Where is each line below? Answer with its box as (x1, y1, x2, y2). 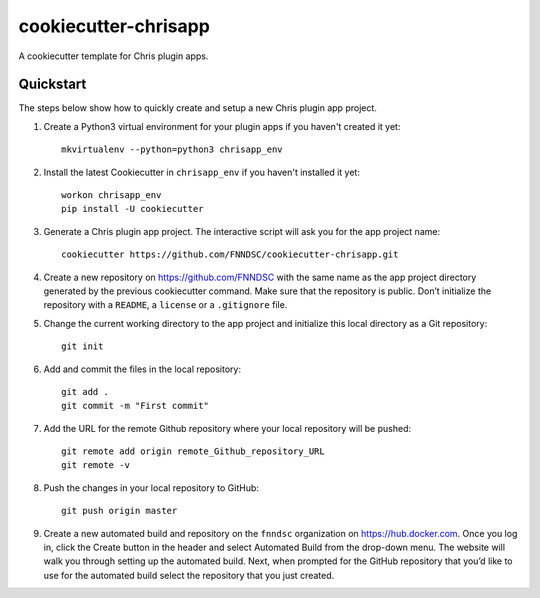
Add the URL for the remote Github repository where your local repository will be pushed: (43, 422, 412, 434)
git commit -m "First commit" (61, 400, 210, 412)
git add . (61, 386, 109, 397)
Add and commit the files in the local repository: (43, 363, 242, 375)
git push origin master (61, 505, 178, 517)
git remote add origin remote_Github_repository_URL (61, 446, 325, 457)
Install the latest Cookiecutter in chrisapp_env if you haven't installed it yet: (43, 166, 360, 178)
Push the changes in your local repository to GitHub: (43, 481, 260, 494)
